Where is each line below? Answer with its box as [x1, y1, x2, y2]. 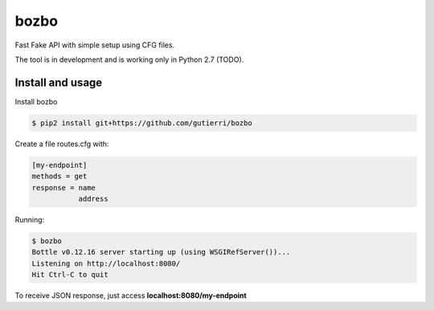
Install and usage [14, 75, 103, 89]
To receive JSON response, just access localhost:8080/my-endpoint [14, 291, 247, 300]
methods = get [31, 172, 88, 181]
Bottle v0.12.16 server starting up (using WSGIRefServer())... [31, 247, 291, 257]
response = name [31, 183, 96, 192]
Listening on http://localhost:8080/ [31, 259, 181, 268]
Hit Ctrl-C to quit [31, 270, 108, 279]
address [78, 194, 108, 203]
